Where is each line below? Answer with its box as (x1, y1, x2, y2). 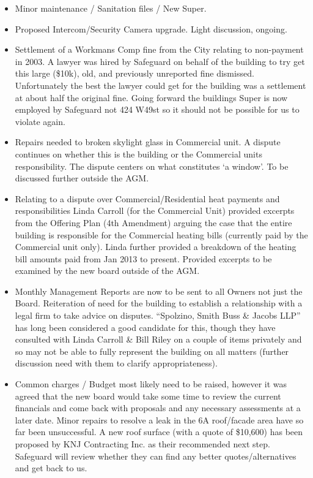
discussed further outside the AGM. (15, 172, 149, 184)
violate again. (15, 115, 65, 127)
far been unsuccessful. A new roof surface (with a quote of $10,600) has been (15, 425, 303, 438)
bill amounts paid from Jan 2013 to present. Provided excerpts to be (15, 252, 272, 265)
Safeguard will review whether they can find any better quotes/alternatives (15, 449, 296, 462)
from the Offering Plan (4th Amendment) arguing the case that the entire (15, 216, 292, 229)
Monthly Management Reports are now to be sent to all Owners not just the (15, 284, 303, 297)
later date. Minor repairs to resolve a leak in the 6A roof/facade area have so (15, 413, 304, 426)
